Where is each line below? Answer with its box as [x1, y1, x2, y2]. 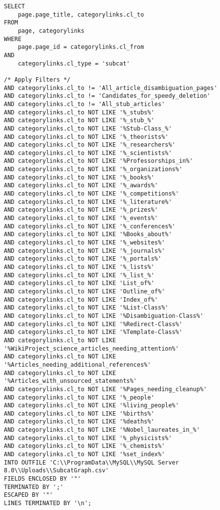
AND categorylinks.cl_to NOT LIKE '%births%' [4, 410, 154, 417]
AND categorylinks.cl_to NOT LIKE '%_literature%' [4, 198, 172, 205]
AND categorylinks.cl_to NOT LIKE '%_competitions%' [4, 190, 179, 198]
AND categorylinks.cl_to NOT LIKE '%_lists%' [4, 264, 154, 270]
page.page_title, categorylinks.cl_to [18, 11, 144, 18]
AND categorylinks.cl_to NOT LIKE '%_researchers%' [4, 141, 176, 149]
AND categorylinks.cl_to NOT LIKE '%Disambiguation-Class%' [4, 312, 204, 319]
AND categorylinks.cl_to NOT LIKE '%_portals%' [4, 255, 162, 263]
